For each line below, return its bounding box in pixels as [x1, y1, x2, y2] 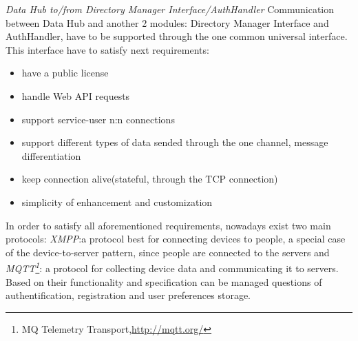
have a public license [21, 65, 109, 80]
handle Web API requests [21, 88, 130, 103]
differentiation [21, 148, 81, 163]
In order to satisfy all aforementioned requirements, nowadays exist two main [6, 218, 331, 232]
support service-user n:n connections [21, 112, 175, 126]
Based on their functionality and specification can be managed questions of [6, 274, 322, 289]
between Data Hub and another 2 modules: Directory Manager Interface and [6, 15, 329, 30]
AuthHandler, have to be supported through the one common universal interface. [6, 29, 348, 43]
